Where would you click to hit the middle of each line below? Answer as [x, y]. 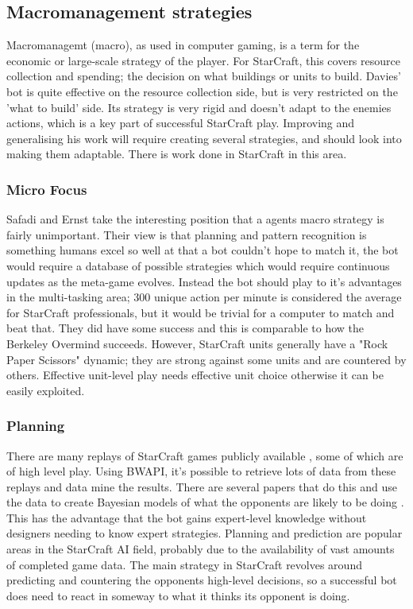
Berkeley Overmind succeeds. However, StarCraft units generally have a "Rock [197, 343]
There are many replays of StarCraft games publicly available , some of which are [205, 455]
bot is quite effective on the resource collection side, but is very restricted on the [202, 91]
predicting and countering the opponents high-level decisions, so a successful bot [202, 580]
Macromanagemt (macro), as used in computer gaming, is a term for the [183, 45]
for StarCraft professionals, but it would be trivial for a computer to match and [201, 312]
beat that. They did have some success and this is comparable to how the [185, 328]
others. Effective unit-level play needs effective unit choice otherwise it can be [195, 375]
